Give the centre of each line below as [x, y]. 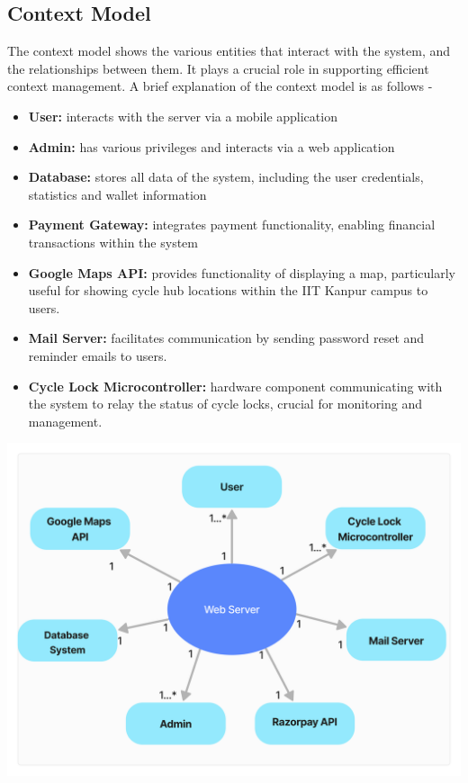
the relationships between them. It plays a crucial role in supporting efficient [218, 68]
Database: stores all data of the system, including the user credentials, [226, 177]
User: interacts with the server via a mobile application [183, 116]
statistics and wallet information [117, 194]
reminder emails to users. [98, 355]
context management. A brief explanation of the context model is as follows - [220, 86]
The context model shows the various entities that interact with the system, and [229, 51]
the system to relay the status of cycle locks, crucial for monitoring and [225, 404]
